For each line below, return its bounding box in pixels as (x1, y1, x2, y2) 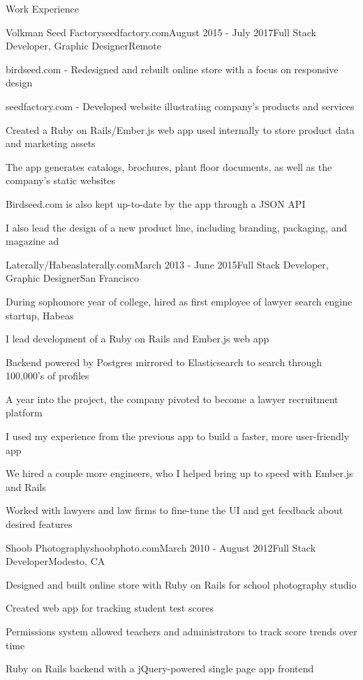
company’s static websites (6, 173, 115, 188)
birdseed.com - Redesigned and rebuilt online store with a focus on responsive (6, 61, 339, 76)
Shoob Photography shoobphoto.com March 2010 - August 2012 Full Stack (6, 540, 316, 554)
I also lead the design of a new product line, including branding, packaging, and (6, 220, 348, 234)
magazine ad (6, 234, 59, 248)
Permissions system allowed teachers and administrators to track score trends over (6, 624, 357, 638)
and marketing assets (6, 136, 96, 151)
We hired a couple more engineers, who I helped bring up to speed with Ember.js (6, 466, 353, 481)
